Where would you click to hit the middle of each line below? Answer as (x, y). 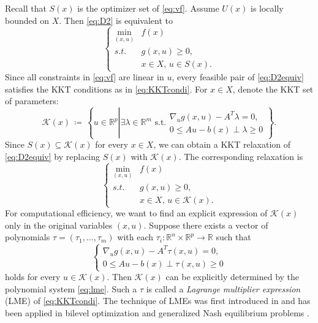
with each (135, 237)
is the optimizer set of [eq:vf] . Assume (148, 8)
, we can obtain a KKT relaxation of (222, 144)
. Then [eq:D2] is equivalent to (116, 20)
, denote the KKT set (273, 89)
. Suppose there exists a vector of (206, 225)
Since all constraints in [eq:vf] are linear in (85, 77)
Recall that (26, 8)
